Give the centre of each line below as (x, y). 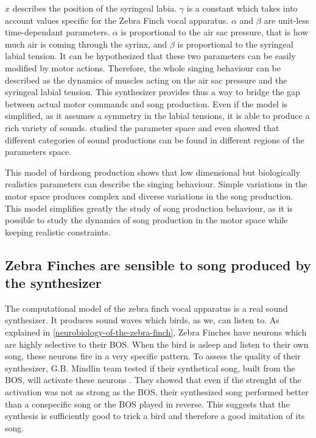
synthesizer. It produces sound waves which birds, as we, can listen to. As (142, 320)
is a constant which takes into (242, 8)
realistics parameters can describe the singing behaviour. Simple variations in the (156, 184)
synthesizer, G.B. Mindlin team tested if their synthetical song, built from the (150, 368)
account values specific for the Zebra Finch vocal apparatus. (117, 20)
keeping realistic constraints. (58, 232)
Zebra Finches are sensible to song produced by (158, 264)
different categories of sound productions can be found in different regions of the (155, 139)
